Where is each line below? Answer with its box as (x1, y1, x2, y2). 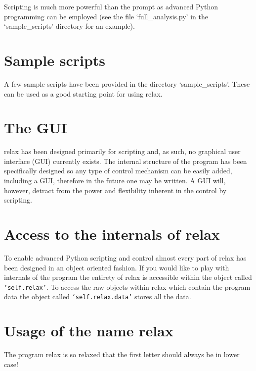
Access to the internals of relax (4, 223, 220, 244)
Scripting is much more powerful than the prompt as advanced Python (4, 1, 218, 11)
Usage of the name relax (4, 320, 173, 341)
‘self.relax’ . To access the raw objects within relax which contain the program (4, 281, 251, 292)
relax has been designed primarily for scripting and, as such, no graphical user (4, 146, 241, 157)
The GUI (4, 117, 68, 138)
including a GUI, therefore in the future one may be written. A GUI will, (4, 175, 226, 185)
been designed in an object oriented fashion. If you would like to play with (4, 262, 229, 272)
